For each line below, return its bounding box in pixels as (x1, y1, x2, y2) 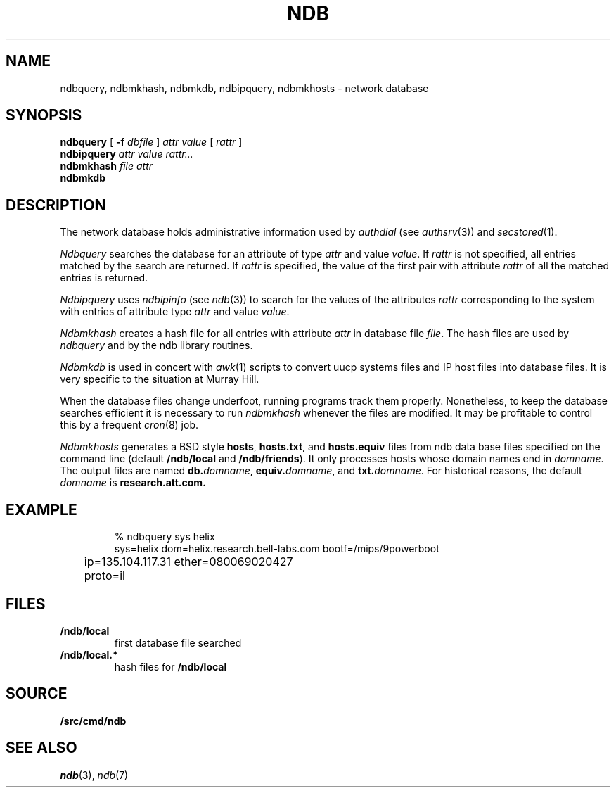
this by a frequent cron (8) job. (60, 419, 198, 431)
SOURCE (6, 685, 68, 703)
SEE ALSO (6, 739, 77, 757)
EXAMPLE (6, 500, 77, 519)
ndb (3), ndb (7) (60, 768, 129, 781)
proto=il (84, 569, 125, 583)
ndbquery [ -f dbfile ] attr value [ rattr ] (60, 136, 243, 148)
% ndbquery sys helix (114, 531, 215, 543)
